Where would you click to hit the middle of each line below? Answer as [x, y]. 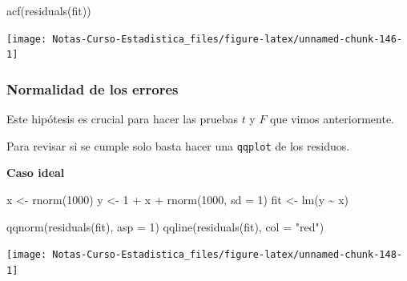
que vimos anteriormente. [332, 119]
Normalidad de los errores [93, 88]
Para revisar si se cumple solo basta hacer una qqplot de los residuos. [178, 145]
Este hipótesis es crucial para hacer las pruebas [122, 119]
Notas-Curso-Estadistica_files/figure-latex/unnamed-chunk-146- [227, 39]
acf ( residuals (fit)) [49, 10]
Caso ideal [36, 173]
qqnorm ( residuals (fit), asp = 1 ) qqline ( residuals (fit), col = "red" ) [165, 226]
